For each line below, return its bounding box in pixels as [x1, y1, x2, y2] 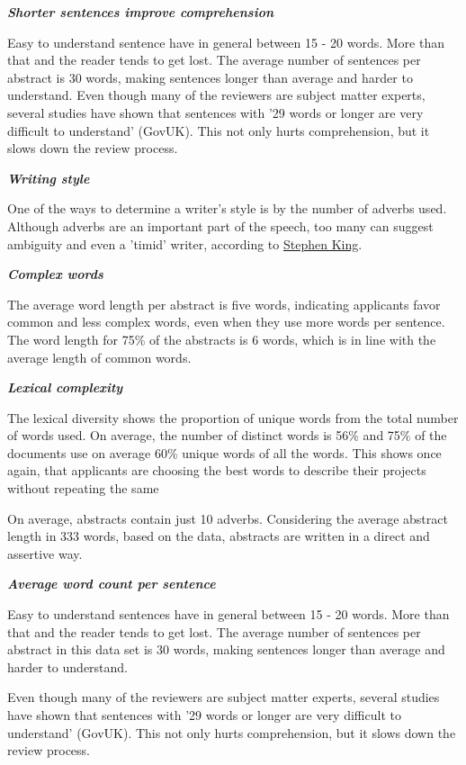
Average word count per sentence [7, 574, 216, 593]
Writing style [7, 168, 90, 187]
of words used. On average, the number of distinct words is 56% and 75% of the [7, 426, 447, 445]
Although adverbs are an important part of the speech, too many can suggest [7, 216, 434, 235]
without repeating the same [7, 479, 159, 498]
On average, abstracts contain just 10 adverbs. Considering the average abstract [7, 508, 448, 527]
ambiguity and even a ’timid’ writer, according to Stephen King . [7, 234, 363, 253]
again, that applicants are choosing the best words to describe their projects [7, 461, 426, 480]
